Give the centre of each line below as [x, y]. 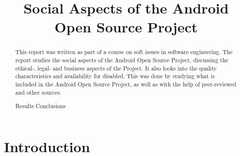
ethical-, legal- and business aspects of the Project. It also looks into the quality [116, 68]
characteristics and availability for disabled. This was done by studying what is [115, 76]
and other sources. [38, 92]
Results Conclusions [40, 106]
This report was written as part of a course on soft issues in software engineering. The [124, 52]
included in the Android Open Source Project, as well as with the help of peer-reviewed [126, 84]
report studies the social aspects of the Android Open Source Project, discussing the [122, 60]
